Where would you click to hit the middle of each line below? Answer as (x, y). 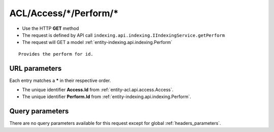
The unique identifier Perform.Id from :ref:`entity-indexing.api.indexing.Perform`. (107, 97)
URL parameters (36, 68)
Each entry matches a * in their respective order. (60, 80)
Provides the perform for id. (56, 54)
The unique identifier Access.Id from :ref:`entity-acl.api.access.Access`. (98, 90)
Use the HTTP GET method (50, 28)
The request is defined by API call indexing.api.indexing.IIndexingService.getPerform (124, 35)
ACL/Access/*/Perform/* (64, 13)
